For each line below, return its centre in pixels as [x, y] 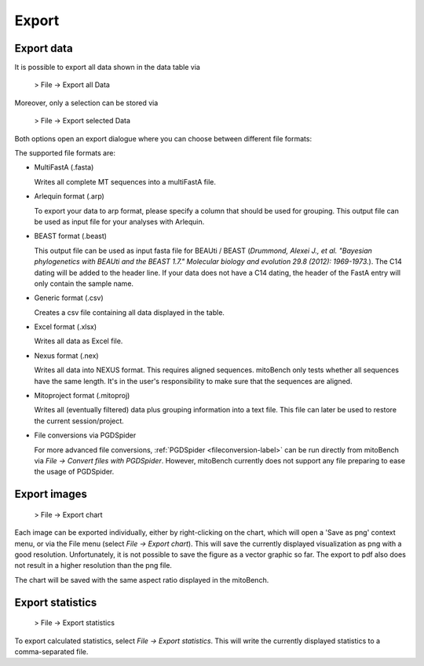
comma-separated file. [51, 651]
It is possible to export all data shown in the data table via [107, 68]
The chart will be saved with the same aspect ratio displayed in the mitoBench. [142, 580]
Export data [44, 48]
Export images [51, 494]
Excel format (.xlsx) [66, 327]
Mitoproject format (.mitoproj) [82, 396]
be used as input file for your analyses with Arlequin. [119, 221]
